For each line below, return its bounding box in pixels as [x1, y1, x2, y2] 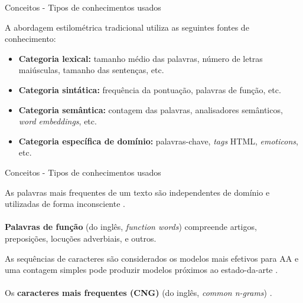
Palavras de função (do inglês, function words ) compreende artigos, [5, 220, 257, 233]
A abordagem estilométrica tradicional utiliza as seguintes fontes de [5, 21, 249, 33]
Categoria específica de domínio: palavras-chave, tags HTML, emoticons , [18, 134, 298, 147]
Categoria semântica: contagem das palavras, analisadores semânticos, [18, 103, 283, 116]
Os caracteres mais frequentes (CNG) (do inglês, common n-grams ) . [5, 286, 272, 299]
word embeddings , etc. [18, 115, 97, 127]
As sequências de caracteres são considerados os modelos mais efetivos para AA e [5, 252, 299, 264]
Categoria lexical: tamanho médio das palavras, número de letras [18, 52, 263, 64]
